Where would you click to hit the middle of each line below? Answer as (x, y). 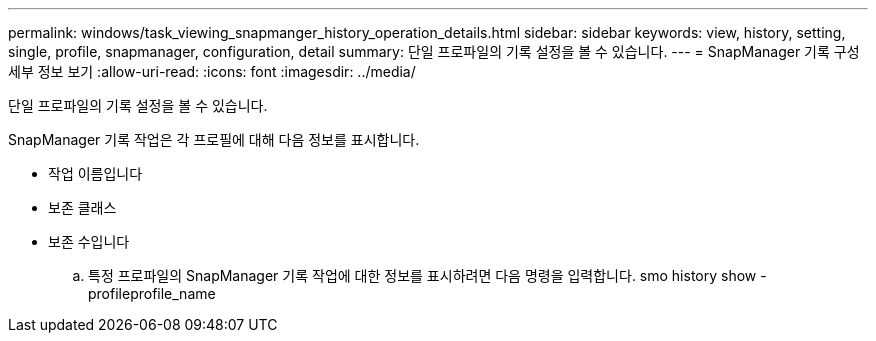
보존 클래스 (82, 207)
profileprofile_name (152, 293)
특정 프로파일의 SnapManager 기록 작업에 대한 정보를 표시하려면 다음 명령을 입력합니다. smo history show (422, 275)
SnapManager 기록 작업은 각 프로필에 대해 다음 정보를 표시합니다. (214, 139)
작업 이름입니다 (95, 173)
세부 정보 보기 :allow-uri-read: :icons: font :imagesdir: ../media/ (212, 71)
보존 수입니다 (89, 241)
